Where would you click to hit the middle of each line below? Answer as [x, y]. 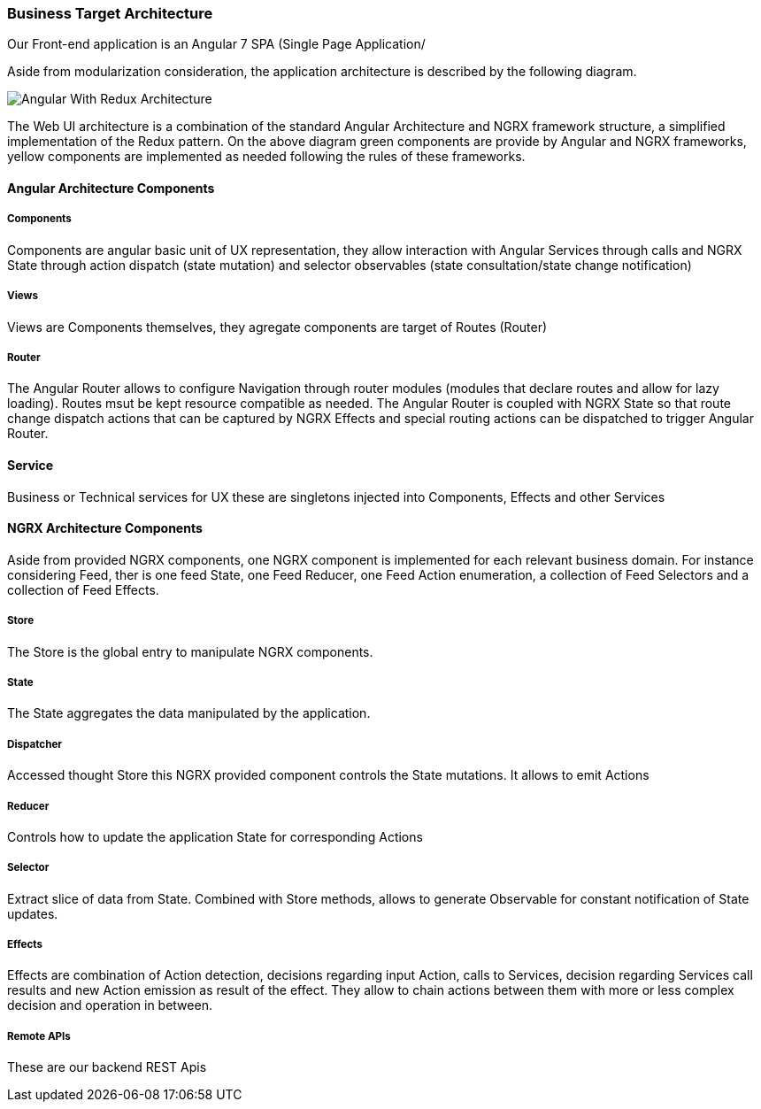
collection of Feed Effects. [83, 589]
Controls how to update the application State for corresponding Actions [215, 836]
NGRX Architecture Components [105, 528]
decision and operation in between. [110, 1005]
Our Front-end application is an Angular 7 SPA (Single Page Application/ [216, 44]
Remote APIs [39, 1036]
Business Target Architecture [110, 13]
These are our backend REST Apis [107, 1067]
